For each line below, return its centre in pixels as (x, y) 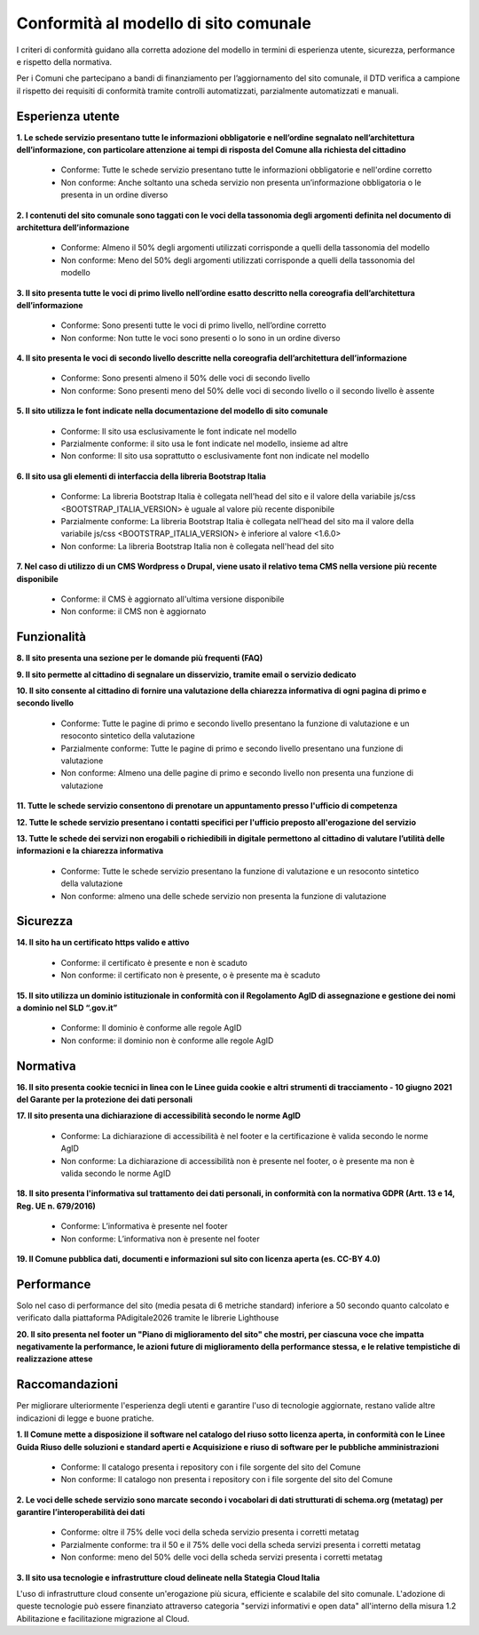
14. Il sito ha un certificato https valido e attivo (103, 943)
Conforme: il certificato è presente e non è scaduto (154, 962)
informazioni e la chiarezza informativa (90, 851)
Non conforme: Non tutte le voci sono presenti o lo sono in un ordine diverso (200, 338)
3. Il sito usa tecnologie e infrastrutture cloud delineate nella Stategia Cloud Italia (168, 1577)
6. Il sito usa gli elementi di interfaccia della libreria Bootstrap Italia (141, 476)
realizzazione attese (55, 1359)
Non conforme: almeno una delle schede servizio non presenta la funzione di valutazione (224, 896)
